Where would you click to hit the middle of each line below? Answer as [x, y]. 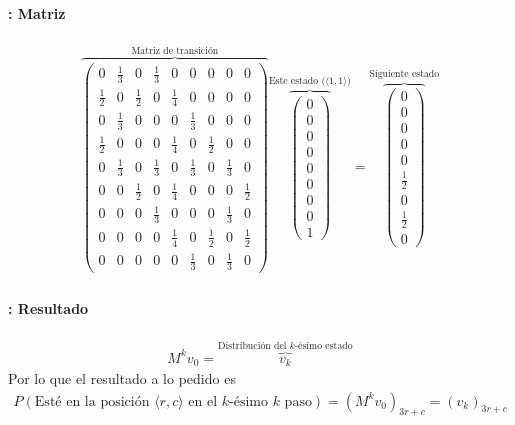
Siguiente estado [404, 74]
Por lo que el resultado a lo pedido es [122, 378]
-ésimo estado [323, 345]
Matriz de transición [175, 50]
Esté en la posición [92, 401]
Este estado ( [297, 80]
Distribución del [252, 345]
